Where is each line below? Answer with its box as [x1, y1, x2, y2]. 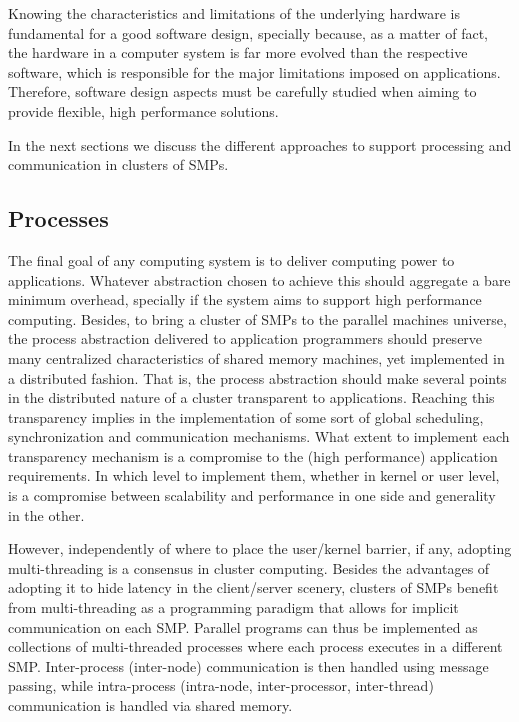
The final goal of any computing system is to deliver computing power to [8, 249, 455, 270]
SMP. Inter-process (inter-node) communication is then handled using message [8, 655, 489, 676]
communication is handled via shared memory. [8, 695, 293, 716]
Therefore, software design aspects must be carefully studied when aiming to [8, 81, 477, 102]
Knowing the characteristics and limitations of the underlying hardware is [8, 3, 461, 23]
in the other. [8, 504, 85, 525]
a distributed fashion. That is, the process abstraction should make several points [8, 367, 507, 388]
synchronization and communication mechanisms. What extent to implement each [8, 426, 510, 447]
